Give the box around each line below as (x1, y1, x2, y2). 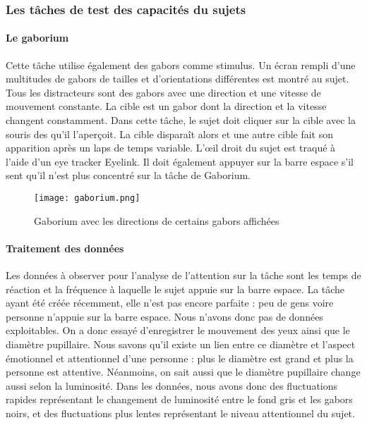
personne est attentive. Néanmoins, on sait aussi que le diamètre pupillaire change (6, 364, 361, 379)
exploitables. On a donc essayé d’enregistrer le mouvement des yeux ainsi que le (6, 323, 350, 338)
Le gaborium (6, 30, 69, 45)
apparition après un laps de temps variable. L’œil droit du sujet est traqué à (6, 140, 336, 155)
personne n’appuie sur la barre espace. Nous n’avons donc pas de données (6, 309, 323, 324)
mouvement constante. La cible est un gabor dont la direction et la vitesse (6, 99, 327, 113)
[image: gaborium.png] (34, 192, 140, 203)
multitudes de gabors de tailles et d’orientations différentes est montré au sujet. (6, 71, 349, 86)
